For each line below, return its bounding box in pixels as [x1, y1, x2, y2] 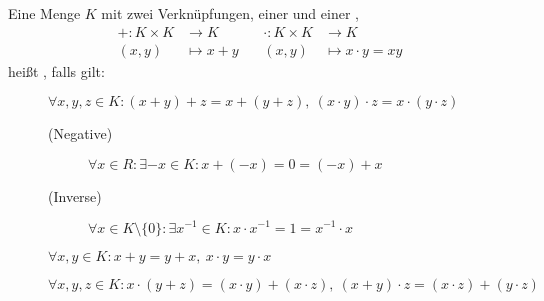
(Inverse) [48, 185, 102, 206]
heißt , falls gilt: [8, 60, 105, 81]
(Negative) [48, 123, 113, 144]
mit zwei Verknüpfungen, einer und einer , [101, 3, 359, 23]
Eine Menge [8, 3, 81, 23]
